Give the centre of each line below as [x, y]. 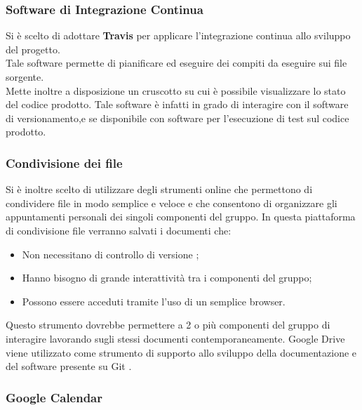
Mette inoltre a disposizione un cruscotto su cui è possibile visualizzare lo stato [176, 90]
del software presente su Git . [69, 366]
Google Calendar [54, 397]
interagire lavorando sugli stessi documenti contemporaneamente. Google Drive [175, 338]
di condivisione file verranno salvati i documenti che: [119, 230]
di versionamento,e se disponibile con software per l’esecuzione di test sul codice [177, 118]
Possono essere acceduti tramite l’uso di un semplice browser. [154, 301]
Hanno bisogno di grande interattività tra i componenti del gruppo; [167, 278]
